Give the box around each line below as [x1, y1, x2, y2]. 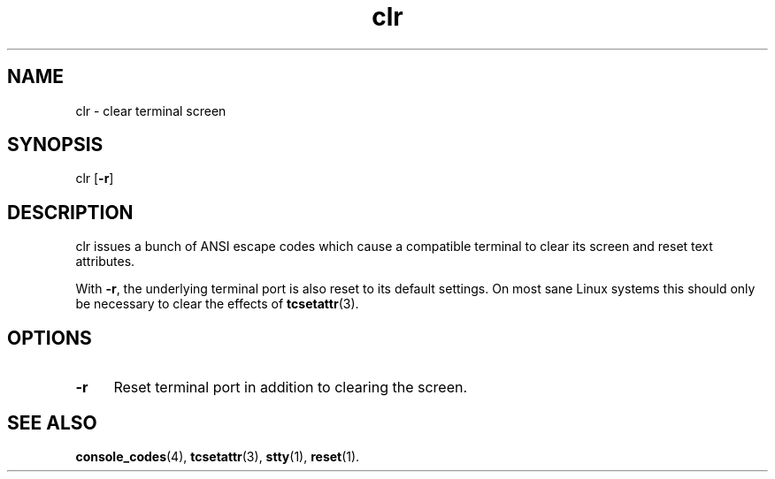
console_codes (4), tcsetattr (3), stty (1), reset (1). [75, 448, 360, 464]
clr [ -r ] [75, 171, 114, 186]
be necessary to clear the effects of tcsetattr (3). [75, 296, 359, 312]
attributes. [75, 254, 135, 270]
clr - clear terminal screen [75, 103, 226, 118]
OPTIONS [7, 326, 92, 349]
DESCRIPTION [7, 201, 134, 224]
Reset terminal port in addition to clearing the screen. [113, 378, 468, 397]
